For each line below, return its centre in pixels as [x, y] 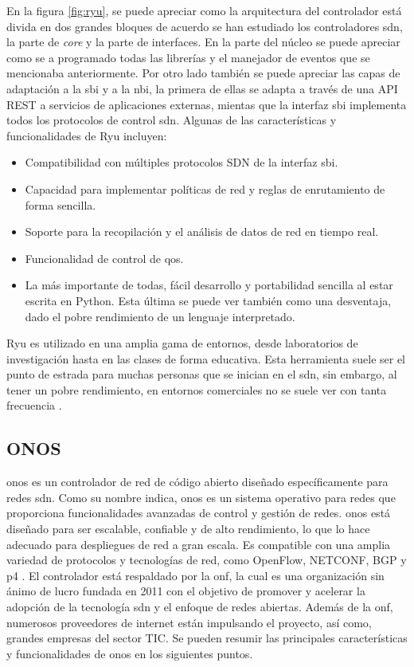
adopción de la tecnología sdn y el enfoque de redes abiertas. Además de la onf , [200, 607]
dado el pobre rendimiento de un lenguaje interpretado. [160, 316]
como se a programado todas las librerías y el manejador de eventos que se [188, 57]
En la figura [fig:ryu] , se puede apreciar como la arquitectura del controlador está [204, 10]
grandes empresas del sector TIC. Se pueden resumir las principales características [207, 638]
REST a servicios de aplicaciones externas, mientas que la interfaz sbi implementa [207, 104]
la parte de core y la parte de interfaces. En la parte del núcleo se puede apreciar [203, 42]
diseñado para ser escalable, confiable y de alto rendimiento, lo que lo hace [188, 529]
